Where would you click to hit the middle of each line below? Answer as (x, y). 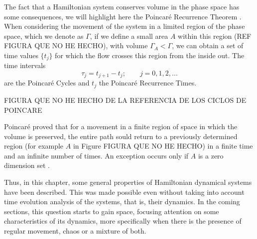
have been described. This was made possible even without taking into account (124, 192)
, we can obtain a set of (208, 45)
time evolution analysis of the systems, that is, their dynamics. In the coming (122, 201)
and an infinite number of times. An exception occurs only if (96, 155)
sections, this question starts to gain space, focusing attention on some (112, 211)
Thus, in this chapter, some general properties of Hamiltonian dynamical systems (128, 182)
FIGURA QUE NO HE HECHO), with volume (76, 45)
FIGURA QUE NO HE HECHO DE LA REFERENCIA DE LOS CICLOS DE (125, 100)
